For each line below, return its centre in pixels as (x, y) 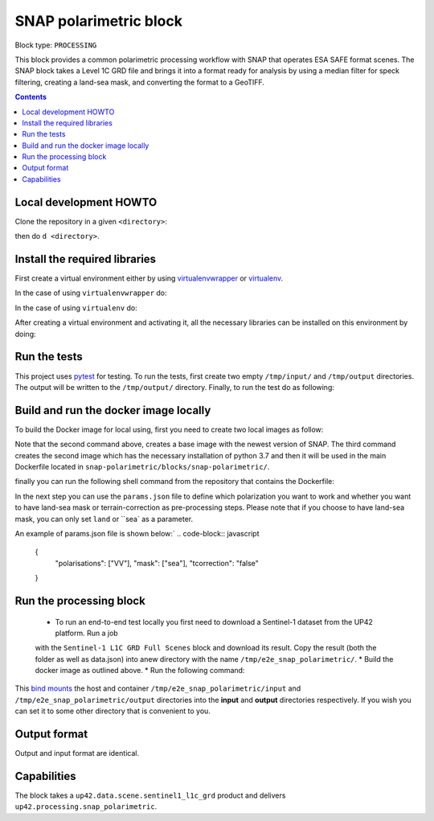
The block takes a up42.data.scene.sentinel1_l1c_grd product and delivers (150, 795)
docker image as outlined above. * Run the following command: (140, 671)
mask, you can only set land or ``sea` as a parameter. (104, 519)
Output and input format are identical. (77, 753)
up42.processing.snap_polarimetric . (86, 807)
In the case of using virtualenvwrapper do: (91, 293)
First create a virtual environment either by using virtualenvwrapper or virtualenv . (149, 278)
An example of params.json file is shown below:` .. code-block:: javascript (137, 533)
